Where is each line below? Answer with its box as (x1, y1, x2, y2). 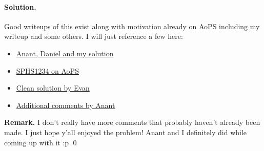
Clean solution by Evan (16, 82, 90, 93)
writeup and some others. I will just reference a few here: (4, 31, 183, 41)
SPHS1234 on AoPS (16, 65, 79, 76)
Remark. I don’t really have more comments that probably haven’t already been (4, 117, 260, 127)
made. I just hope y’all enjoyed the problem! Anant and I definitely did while (4, 126, 247, 137)
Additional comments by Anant (16, 99, 115, 110)
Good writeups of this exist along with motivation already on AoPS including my (4, 20, 260, 31)
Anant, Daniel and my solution (16, 48, 114, 58)
